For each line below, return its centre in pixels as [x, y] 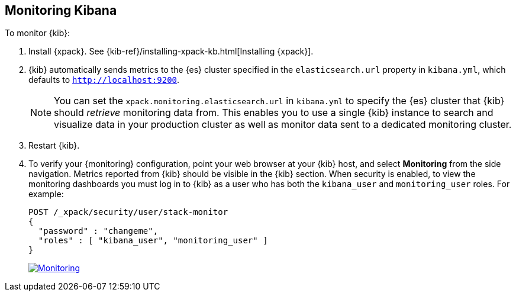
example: [46, 194]
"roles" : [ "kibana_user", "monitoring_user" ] [153, 241]
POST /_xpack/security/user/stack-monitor [128, 212]
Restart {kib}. [54, 146]
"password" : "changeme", [98, 231]
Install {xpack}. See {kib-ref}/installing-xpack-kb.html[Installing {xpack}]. [171, 52]
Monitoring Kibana [61, 10]
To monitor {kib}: [38, 33]
